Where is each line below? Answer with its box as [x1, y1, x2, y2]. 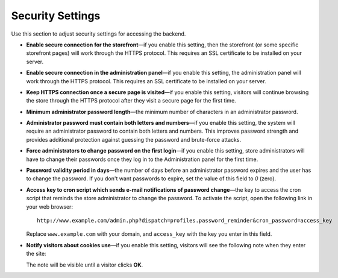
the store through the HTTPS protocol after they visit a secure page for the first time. [26, 97, 236, 104]
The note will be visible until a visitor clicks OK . [26, 261, 143, 268]
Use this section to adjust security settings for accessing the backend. [11, 30, 186, 37]
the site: [26, 250, 46, 257]
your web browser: [26, 203, 74, 210]
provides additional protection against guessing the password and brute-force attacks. [26, 136, 241, 143]
